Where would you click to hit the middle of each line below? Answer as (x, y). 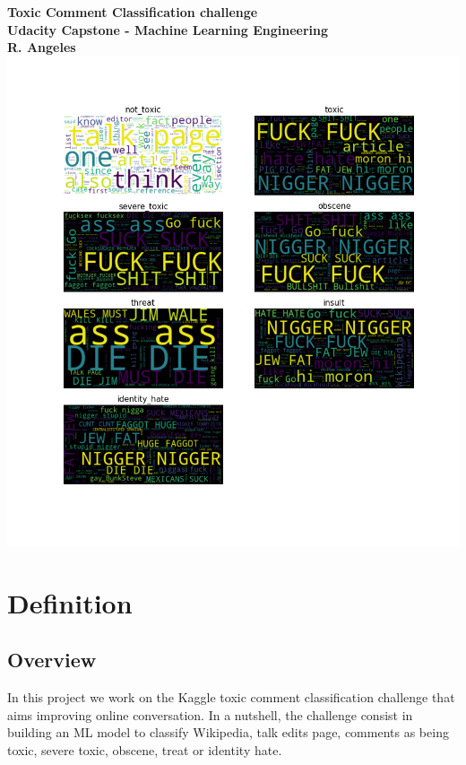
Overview (52, 660)
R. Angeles (42, 47)
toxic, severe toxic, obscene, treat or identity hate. (145, 749)
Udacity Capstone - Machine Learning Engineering (168, 29)
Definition (70, 602)
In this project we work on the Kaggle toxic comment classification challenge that (231, 696)
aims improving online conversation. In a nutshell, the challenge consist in (210, 714)
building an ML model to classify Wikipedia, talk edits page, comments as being (228, 732)
